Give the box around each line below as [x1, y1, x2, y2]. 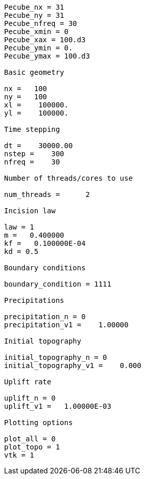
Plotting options [4, 418, 73, 427]
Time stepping [4, 125, 60, 133]
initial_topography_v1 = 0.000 [4, 361, 141, 370]
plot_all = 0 [4, 435, 56, 443]
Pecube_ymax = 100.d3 [4, 52, 90, 60]
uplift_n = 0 [4, 394, 56, 402]
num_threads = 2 [4, 190, 90, 199]
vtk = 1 [4, 451, 35, 459]
